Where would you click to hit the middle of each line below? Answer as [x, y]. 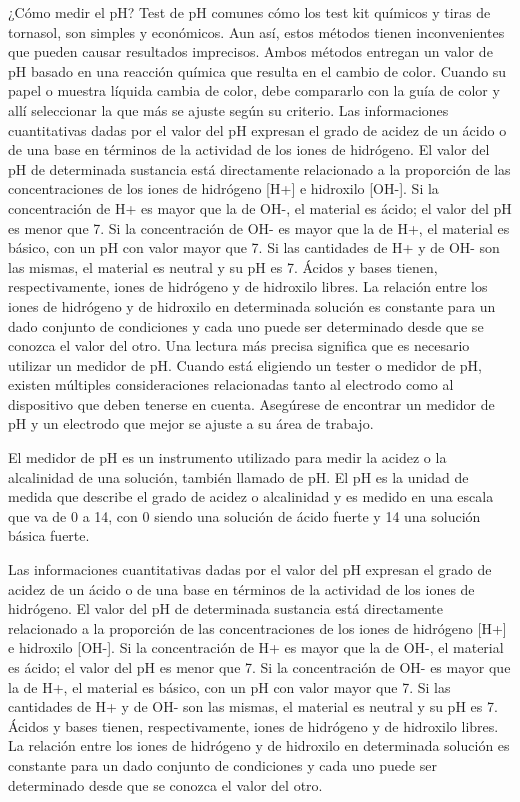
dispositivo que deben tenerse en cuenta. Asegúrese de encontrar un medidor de [251, 403]
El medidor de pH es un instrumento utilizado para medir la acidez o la [227, 457]
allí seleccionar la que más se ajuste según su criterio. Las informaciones [228, 109]
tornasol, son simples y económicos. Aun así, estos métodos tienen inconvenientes [256, 31]
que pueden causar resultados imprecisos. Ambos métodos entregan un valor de [250, 51]
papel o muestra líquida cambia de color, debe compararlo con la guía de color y [254, 90]
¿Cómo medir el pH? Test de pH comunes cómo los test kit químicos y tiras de [249, 12]
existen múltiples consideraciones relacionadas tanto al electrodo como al [231, 384]
